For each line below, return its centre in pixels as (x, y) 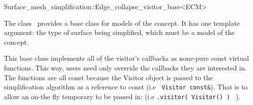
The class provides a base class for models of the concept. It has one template (122, 23)
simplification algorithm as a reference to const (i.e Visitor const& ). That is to (126, 87)
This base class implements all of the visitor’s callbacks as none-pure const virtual (126, 58)
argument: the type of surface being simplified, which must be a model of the (119, 32)
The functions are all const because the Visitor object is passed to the (108, 77)
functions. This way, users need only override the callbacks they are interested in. (126, 67)
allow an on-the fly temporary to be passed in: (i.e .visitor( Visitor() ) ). (122, 96)
